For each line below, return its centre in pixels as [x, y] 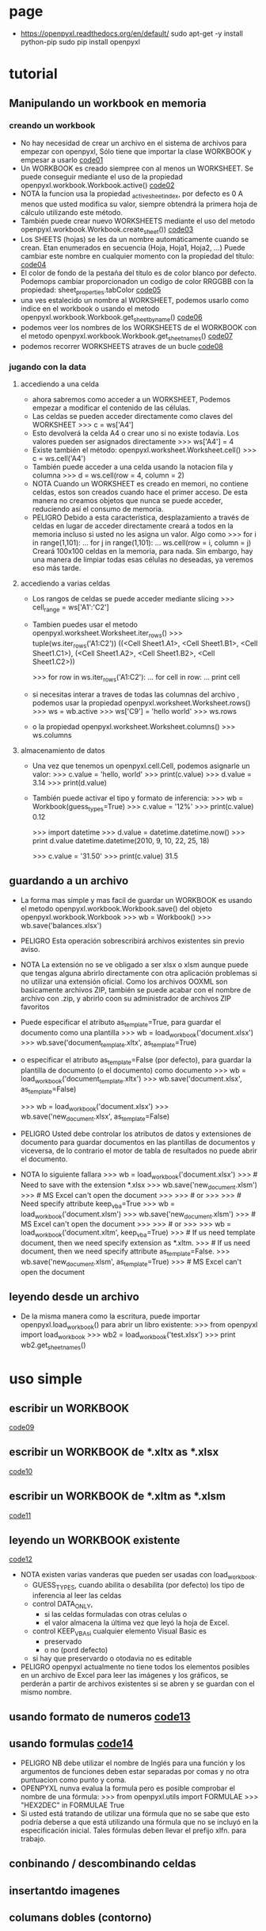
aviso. [30, 949]
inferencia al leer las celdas [77, 1595]
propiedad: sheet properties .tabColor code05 [91, 291]
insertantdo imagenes [65, 1891]
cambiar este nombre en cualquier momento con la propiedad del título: [137, 256]
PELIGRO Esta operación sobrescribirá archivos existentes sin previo [132, 941]
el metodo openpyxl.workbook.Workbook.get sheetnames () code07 [126, 337]
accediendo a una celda [60, 384]
